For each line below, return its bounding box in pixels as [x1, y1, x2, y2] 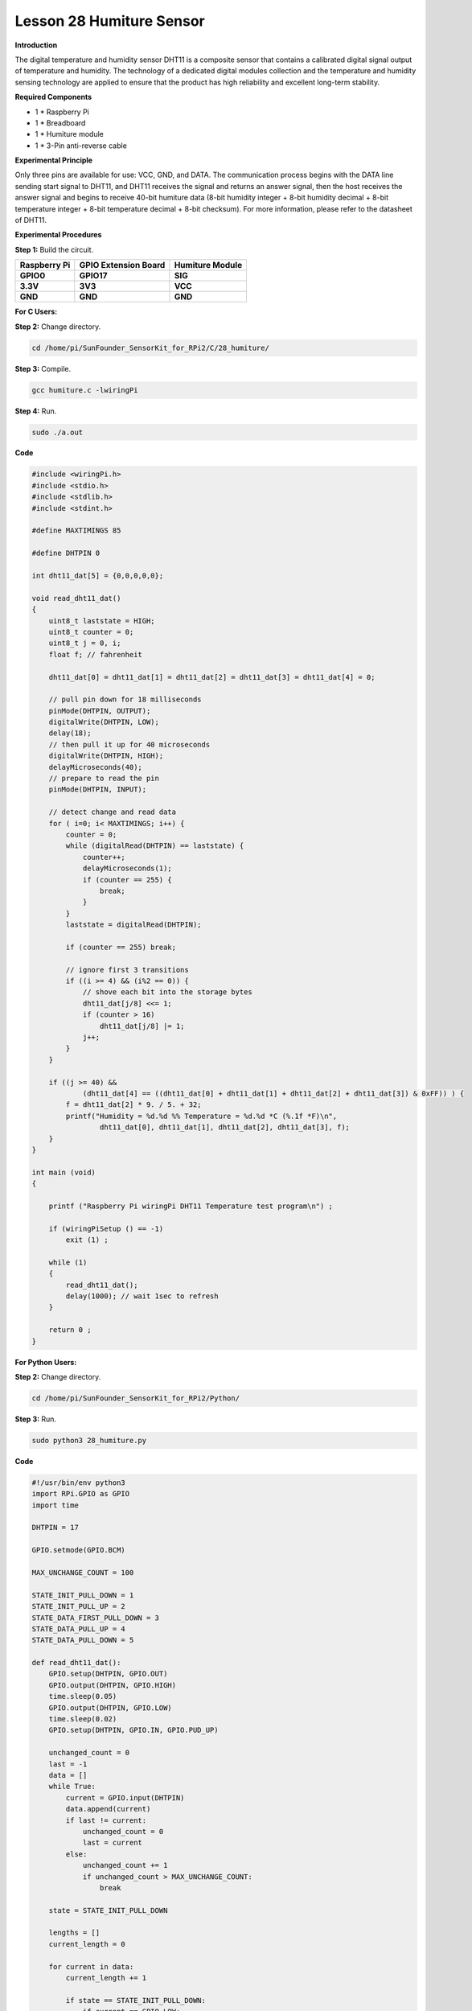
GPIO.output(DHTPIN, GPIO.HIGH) [48, 1680, 177, 1689]
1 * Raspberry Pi [35, 107, 90, 117]
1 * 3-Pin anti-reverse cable [35, 141, 128, 150]
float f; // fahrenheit [48, 650, 142, 659]
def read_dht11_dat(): [31, 1658, 121, 1668]
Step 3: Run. [14, 1414, 56, 1424]
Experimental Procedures [14, 230, 102, 240]
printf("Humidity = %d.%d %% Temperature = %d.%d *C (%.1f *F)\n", [65, 1111, 338, 1121]
